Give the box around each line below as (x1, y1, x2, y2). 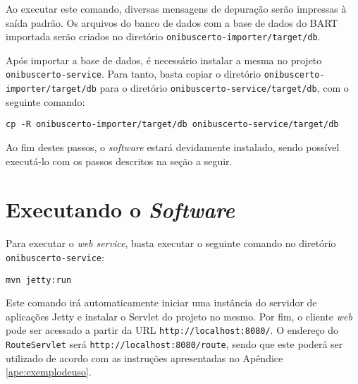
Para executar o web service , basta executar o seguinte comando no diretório (6, 236, 336, 251)
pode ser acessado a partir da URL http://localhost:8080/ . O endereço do (6, 323, 339, 337)
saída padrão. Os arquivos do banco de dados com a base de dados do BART (6, 15, 338, 30)
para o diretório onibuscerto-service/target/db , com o (99, 80, 349, 95)
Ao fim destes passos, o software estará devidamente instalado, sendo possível (6, 140, 340, 154)
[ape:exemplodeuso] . (6, 364, 92, 379)
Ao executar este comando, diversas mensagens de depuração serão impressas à (6, 1, 347, 16)
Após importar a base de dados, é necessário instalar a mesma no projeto (6, 52, 322, 67)
